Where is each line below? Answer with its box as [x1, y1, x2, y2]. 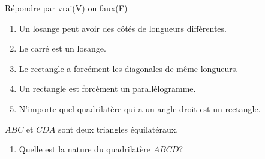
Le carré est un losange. [19, 42, 106, 55]
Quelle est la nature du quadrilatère [19, 143, 150, 155]
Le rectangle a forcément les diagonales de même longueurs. [19, 62, 239, 74]
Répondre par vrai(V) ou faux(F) [5, 2, 128, 14]
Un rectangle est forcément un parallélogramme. [19, 82, 196, 95]
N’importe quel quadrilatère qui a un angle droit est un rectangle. [19, 102, 261, 115]
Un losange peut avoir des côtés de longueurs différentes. [19, 22, 227, 34]
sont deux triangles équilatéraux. [58, 122, 179, 135]
